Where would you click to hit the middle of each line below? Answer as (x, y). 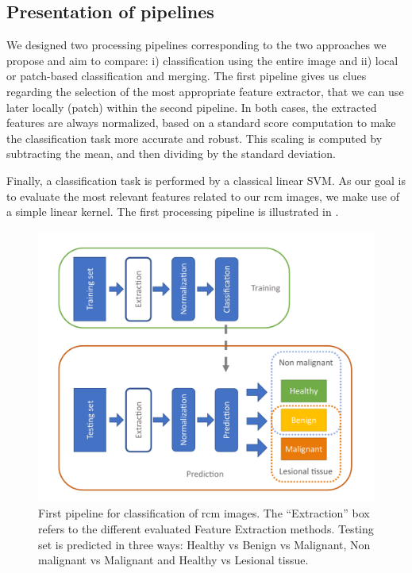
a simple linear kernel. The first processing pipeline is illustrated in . (173, 212)
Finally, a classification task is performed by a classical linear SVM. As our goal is (206, 180)
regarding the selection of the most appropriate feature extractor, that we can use (205, 91)
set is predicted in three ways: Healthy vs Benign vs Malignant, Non (204, 544)
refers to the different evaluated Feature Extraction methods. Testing (206, 528)
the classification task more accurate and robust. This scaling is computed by (194, 138)
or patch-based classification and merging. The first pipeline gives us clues (187, 76)
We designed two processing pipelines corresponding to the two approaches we (196, 45)
